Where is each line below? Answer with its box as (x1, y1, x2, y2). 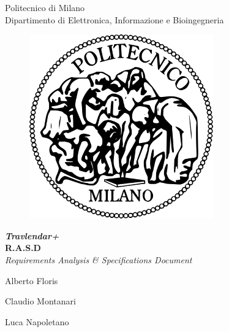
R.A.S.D (5, 241, 41, 254)
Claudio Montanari (5, 295, 76, 307)
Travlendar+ (5, 229, 59, 242)
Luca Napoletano (5, 315, 69, 328)
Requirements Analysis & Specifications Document (5, 253, 192, 266)
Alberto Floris (5, 274, 58, 287)
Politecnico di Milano (5, 1, 85, 14)
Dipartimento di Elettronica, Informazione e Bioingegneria (5, 13, 224, 26)
